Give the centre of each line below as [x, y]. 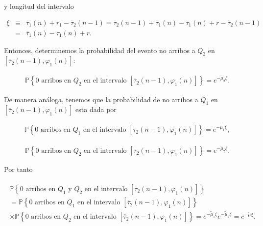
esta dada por [96, 109]
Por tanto [18, 169]
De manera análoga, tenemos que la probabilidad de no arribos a [101, 99]
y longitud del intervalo [39, 6]
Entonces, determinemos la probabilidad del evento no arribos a [100, 50]
